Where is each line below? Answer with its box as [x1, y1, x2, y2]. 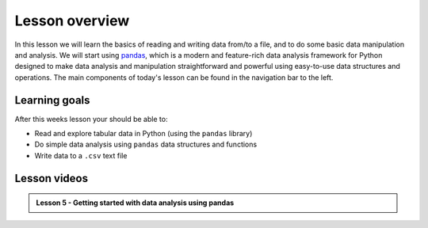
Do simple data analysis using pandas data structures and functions [34, 139, 258, 150]
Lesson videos [14, 171, 89, 185]
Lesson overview [14, 12, 130, 29]
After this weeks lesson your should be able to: [14, 114, 168, 123]
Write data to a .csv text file [34, 150, 128, 160]
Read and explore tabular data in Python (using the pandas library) [34, 129, 253, 139]
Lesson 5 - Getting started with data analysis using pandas [36, 198, 235, 207]
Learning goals [14, 93, 90, 107]
